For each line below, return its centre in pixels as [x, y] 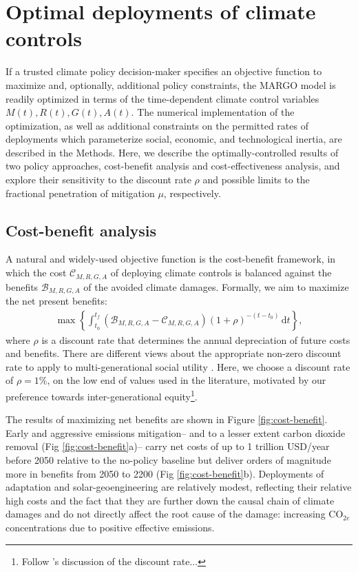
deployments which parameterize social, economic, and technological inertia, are [174, 139]
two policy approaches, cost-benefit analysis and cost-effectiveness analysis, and [173, 166]
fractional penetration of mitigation [80, 193]
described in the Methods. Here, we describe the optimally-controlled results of [172, 152]
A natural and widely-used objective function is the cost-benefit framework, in [171, 259]
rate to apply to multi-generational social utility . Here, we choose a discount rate [178, 366]
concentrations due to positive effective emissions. [110, 527]
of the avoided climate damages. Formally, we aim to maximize [216, 286]
